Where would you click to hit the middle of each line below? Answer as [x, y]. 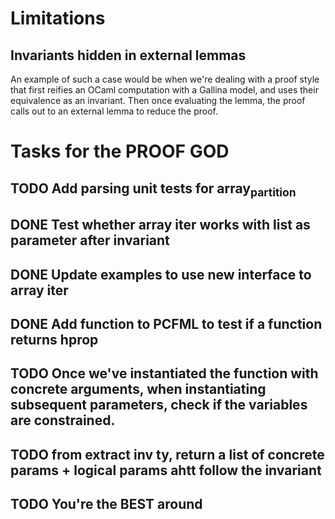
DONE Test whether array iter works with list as [160, 225]
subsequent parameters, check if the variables [159, 405]
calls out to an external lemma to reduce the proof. [114, 111]
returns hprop [54, 339]
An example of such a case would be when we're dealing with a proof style [165, 79]
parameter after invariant [90, 240]
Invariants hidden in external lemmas [128, 55]
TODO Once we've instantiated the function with [164, 373]
